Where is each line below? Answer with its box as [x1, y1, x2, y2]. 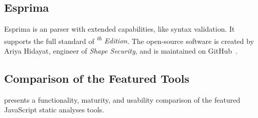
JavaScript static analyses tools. [4, 104, 104, 115]
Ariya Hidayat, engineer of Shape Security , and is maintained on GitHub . [4, 45, 238, 56]
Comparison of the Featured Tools [4, 70, 190, 86]
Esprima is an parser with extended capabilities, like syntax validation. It [4, 23, 235, 34]
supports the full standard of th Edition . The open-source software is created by [4, 34, 254, 46]
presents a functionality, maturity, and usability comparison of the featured [4, 94, 241, 105]
